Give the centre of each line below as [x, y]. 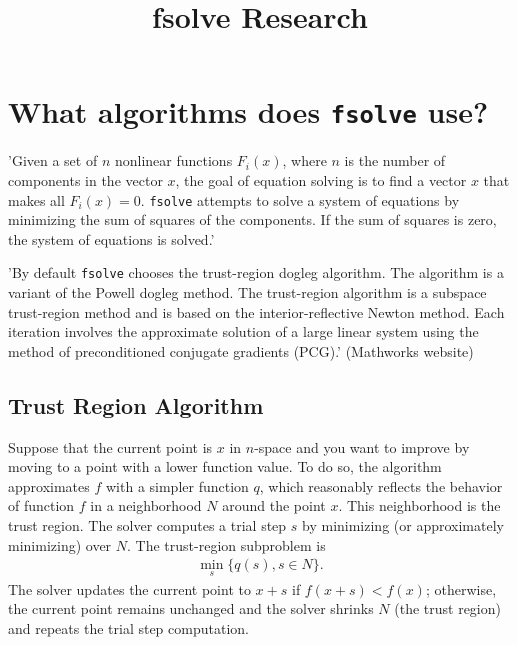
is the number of [395, 160]
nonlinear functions [173, 160]
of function [41, 505]
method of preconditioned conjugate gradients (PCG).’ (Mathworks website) [241, 350]
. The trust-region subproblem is [226, 544]
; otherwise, [461, 588]
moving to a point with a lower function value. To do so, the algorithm [225, 466]
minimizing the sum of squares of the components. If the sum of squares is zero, [252, 219]
